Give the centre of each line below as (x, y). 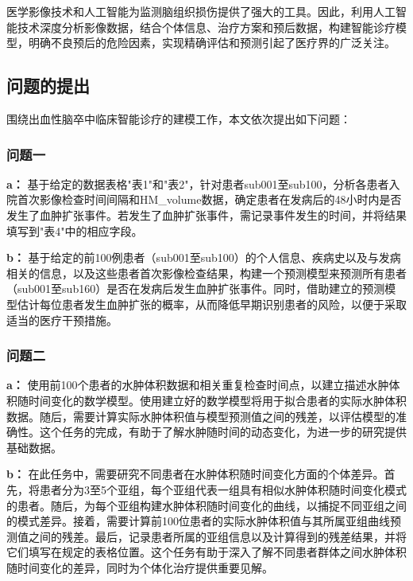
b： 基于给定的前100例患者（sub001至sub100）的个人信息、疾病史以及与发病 (204, 257)
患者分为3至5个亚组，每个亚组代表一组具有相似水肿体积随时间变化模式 (223, 489)
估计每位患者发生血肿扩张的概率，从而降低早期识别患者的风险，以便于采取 (212, 304)
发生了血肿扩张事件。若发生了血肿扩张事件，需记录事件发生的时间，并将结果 (206, 214)
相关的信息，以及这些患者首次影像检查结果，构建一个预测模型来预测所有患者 (206, 273)
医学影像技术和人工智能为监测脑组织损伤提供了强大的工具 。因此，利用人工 (201, 11)
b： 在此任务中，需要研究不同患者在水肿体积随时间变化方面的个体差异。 (195, 474)
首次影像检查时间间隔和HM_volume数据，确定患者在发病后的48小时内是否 (209, 199)
